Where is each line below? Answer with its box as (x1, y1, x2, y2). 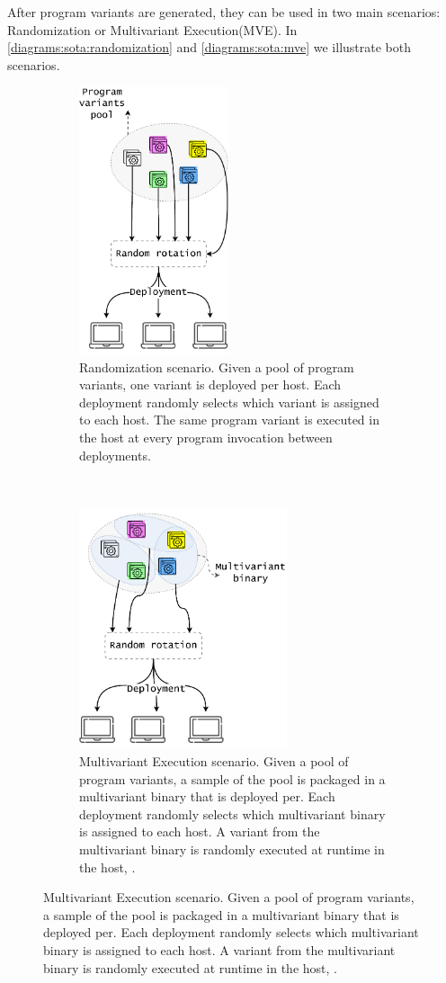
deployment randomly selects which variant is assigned (79, 392, 379, 411)
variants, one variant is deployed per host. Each (79, 375, 342, 394)
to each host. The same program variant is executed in (79, 410, 379, 429)
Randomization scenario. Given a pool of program (79, 357, 354, 376)
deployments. (79, 445, 151, 464)
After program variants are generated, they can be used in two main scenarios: (7, 3, 441, 21)
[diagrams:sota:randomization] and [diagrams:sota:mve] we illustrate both (7, 38, 411, 57)
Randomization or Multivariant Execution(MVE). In (7, 20, 298, 39)
